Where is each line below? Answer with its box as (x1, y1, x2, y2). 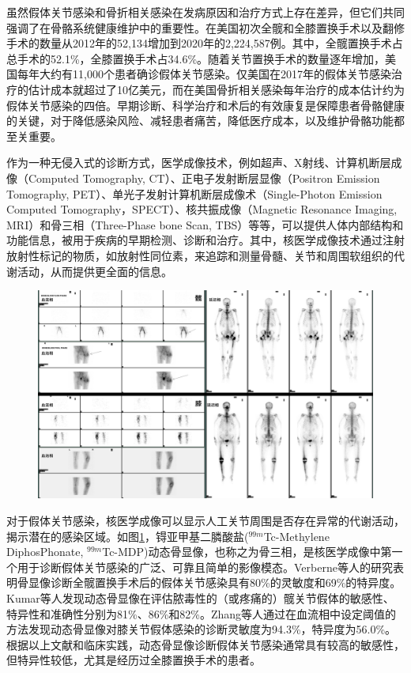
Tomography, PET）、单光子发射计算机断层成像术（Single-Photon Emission (6, 185, 383, 202)
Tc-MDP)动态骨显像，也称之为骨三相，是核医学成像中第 (102, 543, 392, 560)
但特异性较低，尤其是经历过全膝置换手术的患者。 (6, 652, 261, 668)
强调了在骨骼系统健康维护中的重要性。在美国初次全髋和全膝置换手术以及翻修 (6, 19, 405, 36)
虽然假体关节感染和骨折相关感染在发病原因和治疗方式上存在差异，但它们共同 (6, 4, 405, 20)
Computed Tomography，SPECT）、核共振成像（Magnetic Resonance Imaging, (6, 201, 398, 217)
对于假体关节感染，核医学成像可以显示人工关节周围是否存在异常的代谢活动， (6, 512, 405, 529)
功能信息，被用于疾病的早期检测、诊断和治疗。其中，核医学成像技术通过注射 (6, 232, 405, 248)
